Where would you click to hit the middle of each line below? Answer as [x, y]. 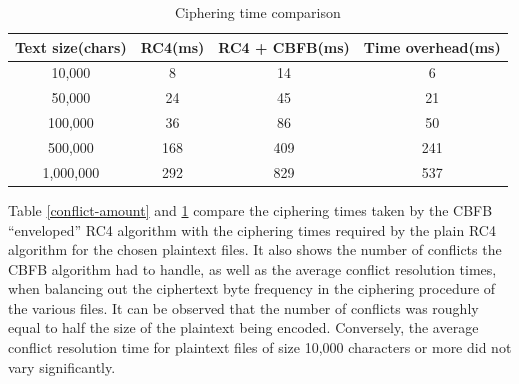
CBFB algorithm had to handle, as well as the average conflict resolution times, [252, 268]
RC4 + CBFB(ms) [284, 46]
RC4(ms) [172, 46]
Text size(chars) [71, 46]
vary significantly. [62, 366]
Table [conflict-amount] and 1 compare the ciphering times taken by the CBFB [250, 209]
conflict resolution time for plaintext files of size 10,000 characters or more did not [260, 347]
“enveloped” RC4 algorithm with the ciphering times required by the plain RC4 [252, 229]
